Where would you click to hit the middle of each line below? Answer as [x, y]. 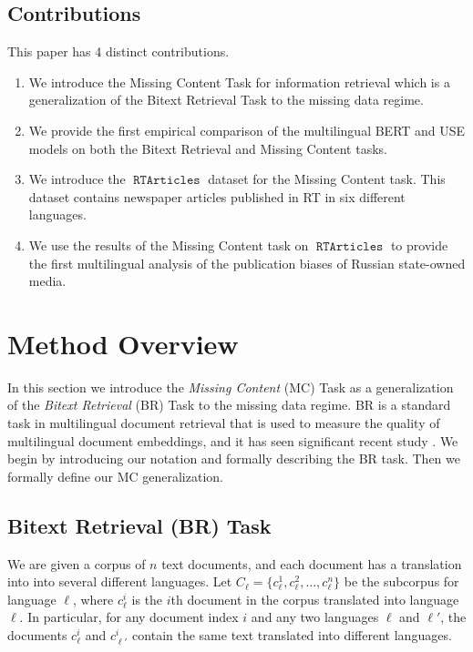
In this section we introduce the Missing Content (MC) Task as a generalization [231, 387]
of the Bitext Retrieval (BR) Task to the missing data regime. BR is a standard [229, 405]
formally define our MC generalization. [115, 476]
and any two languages [315, 617]
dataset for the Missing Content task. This [327, 179]
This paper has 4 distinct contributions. [118, 51]
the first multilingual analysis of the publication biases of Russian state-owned [247, 263]
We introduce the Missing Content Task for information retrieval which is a [239, 81]
